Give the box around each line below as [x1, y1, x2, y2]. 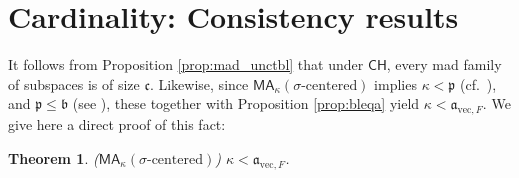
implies [374, 73, 417, 94]
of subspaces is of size [8, 73, 140, 94]
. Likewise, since [149, 73, 249, 94]
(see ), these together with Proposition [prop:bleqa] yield [72, 93, 420, 114]
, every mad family [386, 54, 502, 75]
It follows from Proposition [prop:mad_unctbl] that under [8, 54, 364, 75]
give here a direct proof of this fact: [8, 114, 226, 135]
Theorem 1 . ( [8, 147, 99, 168]
